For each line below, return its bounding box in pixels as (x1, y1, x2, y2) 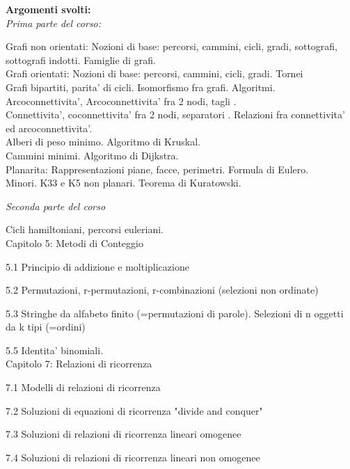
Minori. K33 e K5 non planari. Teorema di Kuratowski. (6, 175, 241, 190)
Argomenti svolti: (6, 2, 91, 16)
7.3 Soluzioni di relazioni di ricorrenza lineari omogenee (6, 427, 241, 441)
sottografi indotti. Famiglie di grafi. (6, 52, 156, 67)
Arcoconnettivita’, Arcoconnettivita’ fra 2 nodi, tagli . (6, 93, 237, 108)
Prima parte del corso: (6, 15, 102, 30)
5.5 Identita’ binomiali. (6, 342, 104, 357)
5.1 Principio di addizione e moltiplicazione (6, 259, 189, 273)
